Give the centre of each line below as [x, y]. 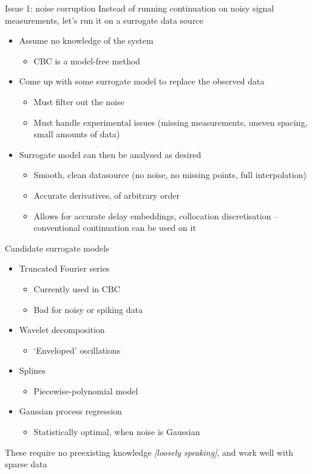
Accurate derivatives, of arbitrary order [107, 195]
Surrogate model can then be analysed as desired [110, 154]
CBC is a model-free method [87, 60]
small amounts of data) [77, 134]
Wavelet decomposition [62, 330]
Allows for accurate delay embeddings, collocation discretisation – [156, 215]
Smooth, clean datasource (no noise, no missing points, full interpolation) [170, 175]
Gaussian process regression [70, 411]
